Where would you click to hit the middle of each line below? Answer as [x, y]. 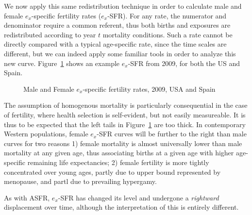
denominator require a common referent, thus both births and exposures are [117, 25]
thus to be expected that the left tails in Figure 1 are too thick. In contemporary [125, 124]
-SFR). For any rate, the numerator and [167, 15]
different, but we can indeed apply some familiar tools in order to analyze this [120, 53]
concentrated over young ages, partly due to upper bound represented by [112, 172]
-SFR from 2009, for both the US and [184, 63]
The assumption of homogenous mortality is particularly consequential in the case [126, 105]
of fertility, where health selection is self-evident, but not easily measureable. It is [125, 114]
